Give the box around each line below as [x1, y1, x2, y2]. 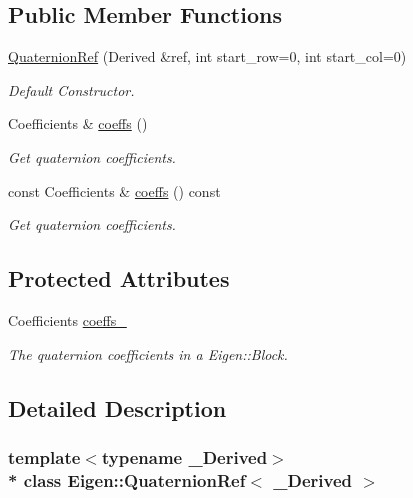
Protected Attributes [8, 263, 230, 294]
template [8, 444, 81, 469]
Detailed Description [8, 392, 227, 423]
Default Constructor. [8, 79, 135, 100]
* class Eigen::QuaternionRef [8, 467, 246, 492]
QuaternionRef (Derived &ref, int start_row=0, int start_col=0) [8, 46, 407, 67]
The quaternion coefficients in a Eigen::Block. [8, 343, 288, 364]
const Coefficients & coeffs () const [8, 180, 221, 201]
